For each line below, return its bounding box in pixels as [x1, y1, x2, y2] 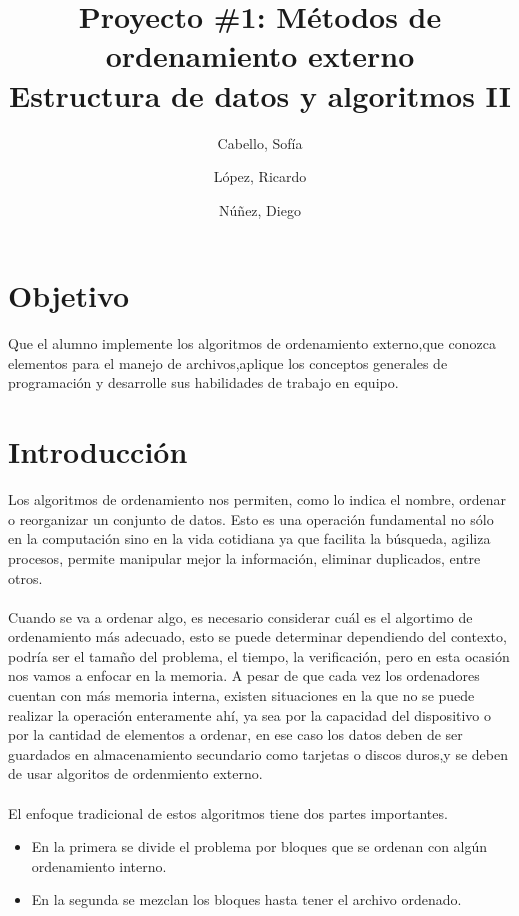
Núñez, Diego [219, 199, 301, 220]
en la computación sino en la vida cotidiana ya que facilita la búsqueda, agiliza [8, 528, 491, 549]
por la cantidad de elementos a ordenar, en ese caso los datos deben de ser [8, 724, 463, 745]
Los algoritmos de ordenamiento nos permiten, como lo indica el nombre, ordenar [8, 489, 507, 510]
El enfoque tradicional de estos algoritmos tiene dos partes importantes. [8, 802, 448, 823]
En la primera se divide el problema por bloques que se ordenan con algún [31, 836, 488, 857]
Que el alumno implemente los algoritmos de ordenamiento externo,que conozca [8, 333, 496, 354]
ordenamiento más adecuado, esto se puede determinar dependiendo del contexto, [8, 626, 507, 647]
